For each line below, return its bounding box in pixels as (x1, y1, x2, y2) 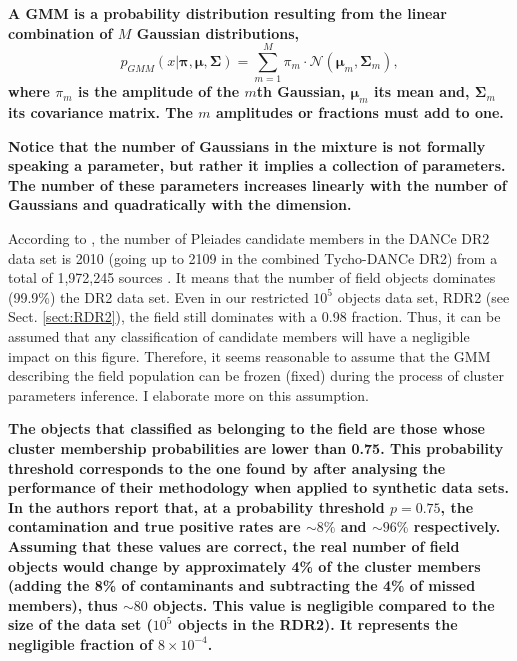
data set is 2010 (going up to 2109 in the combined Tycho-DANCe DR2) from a (8, 247, 498, 268)
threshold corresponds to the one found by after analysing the (8, 457, 446, 478)
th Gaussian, (256, 81, 346, 102)
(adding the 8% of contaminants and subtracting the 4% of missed (8, 575, 476, 596)
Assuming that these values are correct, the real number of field (8, 535, 460, 556)
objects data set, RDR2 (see (337, 286, 510, 307)
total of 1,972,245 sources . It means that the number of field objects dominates (8, 267, 496, 288)
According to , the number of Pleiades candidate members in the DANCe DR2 (8, 228, 490, 249)
